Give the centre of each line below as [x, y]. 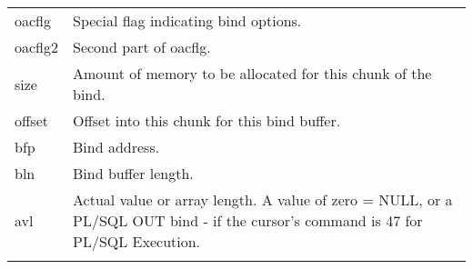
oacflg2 [37, 47]
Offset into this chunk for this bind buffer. [207, 120]
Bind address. [116, 147]
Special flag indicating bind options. [187, 20]
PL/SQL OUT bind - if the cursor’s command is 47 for [248, 220]
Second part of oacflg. [142, 47]
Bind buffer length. [133, 173]
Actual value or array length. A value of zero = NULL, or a [263, 199]
